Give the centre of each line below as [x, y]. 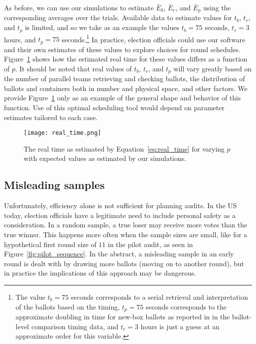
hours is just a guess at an [180, 326]
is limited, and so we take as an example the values [102, 27]
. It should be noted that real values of [74, 68]
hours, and [20, 39]
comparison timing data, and [75, 326]
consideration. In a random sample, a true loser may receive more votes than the [126, 225]
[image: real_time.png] [63, 133]
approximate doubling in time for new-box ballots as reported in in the [123, 317]
